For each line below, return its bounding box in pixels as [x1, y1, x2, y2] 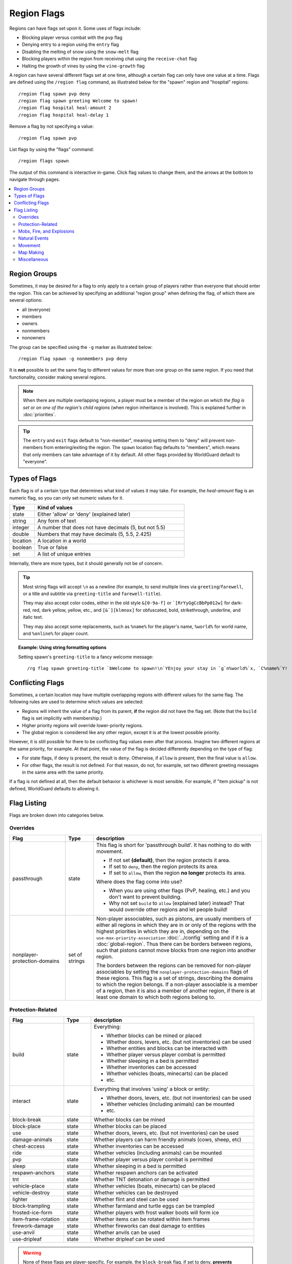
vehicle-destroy [12, 1189, 50, 1196]
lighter [12, 1196, 28, 1203]
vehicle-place [12, 1182, 45, 1189]
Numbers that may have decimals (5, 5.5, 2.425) [37, 530, 152, 537]
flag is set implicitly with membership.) [22, 715, 102, 721]
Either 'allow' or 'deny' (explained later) [37, 511, 131, 518]
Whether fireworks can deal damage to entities [93, 1222, 205, 1229]
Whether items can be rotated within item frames [93, 1215, 210, 1223]
